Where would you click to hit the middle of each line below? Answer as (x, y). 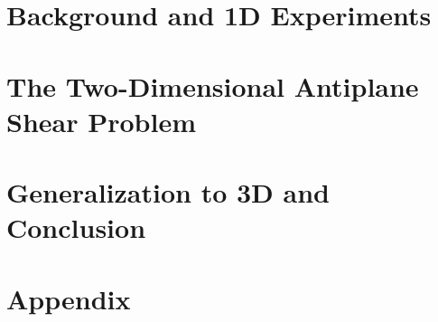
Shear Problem (101, 121)
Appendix (69, 298)
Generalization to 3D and (168, 192)
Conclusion (76, 227)
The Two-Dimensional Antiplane (213, 85)
